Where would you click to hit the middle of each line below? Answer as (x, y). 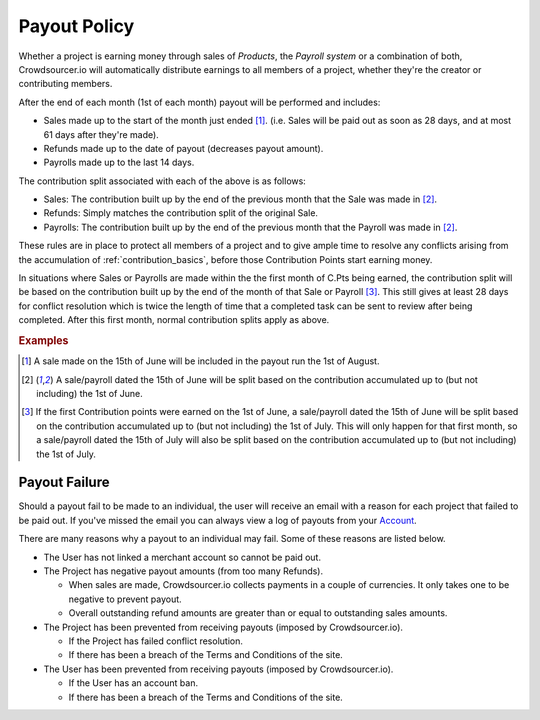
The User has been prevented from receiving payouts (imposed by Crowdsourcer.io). (218, 669)
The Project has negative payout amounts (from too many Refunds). (183, 571)
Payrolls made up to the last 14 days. (119, 162)
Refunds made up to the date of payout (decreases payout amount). (183, 148)
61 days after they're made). (101, 134)
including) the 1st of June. (90, 394)
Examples (43, 340)
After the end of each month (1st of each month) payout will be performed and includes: (199, 102)
